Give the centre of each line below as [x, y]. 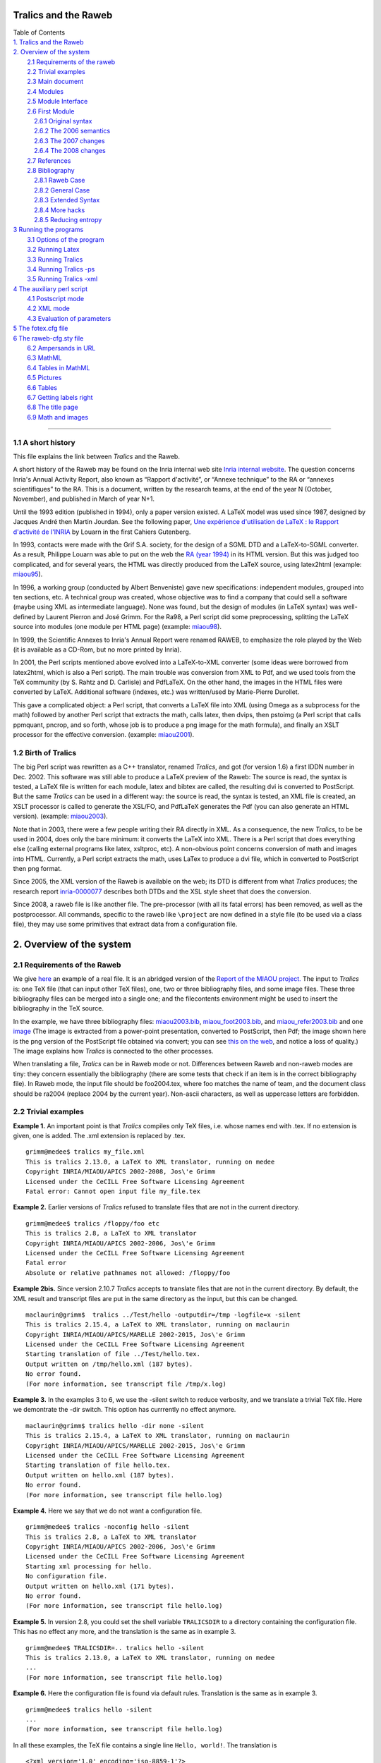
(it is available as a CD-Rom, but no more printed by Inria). [97, 649]
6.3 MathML [44, 358]
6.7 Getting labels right [60, 397]
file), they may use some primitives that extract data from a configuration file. [125, 925]
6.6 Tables [42, 387]
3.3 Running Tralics [55, 259]
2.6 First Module [51, 111]
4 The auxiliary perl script [50, 288]
